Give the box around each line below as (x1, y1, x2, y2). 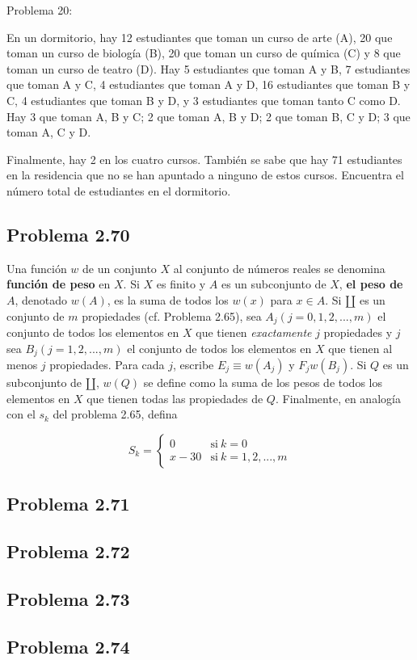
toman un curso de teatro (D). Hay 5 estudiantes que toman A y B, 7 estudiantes (6, 60, 411, 77)
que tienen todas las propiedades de (86, 389, 263, 406)
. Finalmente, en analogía (275, 389, 401, 406)
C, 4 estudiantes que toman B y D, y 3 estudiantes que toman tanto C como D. (6, 91, 401, 108)
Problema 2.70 (6, 221, 130, 246)
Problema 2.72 (6, 538, 130, 563)
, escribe (173, 356, 214, 373)
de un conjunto (82, 259, 157, 276)
